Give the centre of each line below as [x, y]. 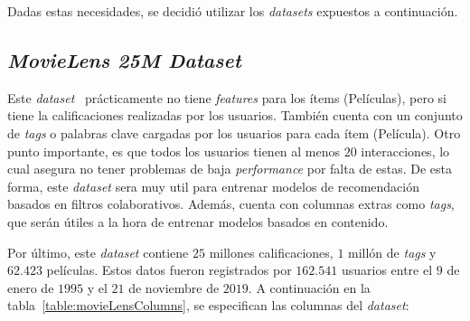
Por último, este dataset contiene [98, 252]
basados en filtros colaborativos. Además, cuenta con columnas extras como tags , [231, 204]
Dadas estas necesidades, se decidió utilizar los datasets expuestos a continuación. [233, 11]
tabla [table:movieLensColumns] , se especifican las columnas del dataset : [208, 305]
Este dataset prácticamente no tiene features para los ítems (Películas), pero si [227, 97]
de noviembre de [174, 287]
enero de [31, 287]
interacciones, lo [405, 151]
